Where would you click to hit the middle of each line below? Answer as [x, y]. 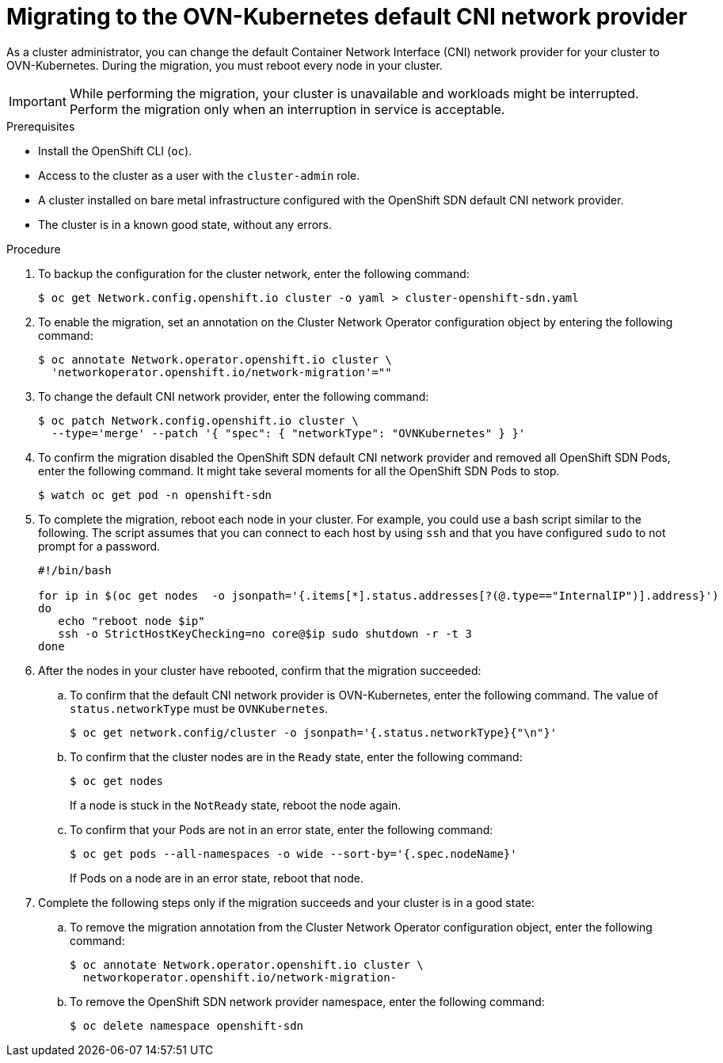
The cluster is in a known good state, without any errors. [185, 224]
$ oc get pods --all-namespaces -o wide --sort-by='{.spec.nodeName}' [293, 853]
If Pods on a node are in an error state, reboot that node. [217, 878]
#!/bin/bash [75, 570]
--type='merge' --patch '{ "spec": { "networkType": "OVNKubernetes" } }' [288, 433]
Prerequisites [41, 126]
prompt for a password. [99, 546]
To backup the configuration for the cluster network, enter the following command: [254, 273]
